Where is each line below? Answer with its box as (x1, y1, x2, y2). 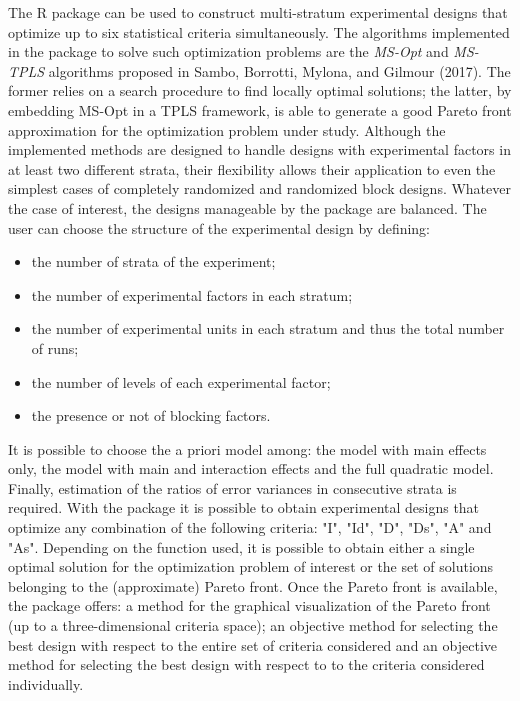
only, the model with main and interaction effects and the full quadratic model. (8, 458, 494, 479)
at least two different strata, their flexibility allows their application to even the (8, 158, 496, 179)
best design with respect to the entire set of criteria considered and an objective (8, 634, 497, 655)
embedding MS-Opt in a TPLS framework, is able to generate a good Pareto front (8, 99, 512, 120)
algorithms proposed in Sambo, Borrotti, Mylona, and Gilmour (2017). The (48, 60, 511, 81)
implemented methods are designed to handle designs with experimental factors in (8, 139, 511, 160)
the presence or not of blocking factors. (31, 405, 271, 426)
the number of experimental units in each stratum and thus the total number (31, 318, 505, 339)
